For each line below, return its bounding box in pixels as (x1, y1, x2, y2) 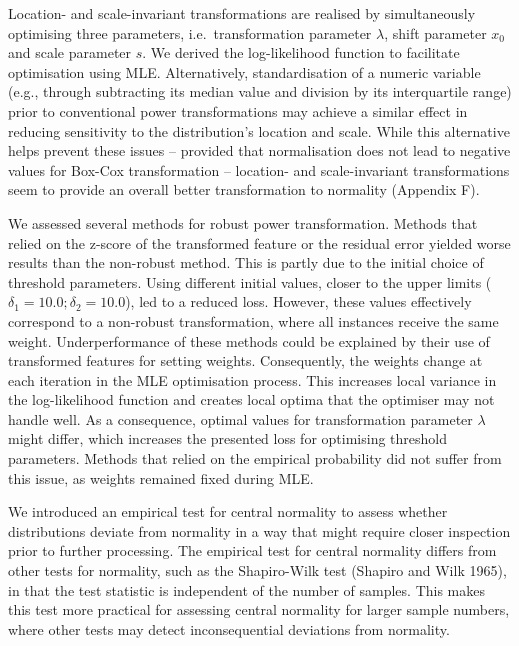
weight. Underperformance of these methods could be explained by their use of (8, 330, 490, 351)
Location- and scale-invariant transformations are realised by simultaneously (8, 3, 476, 23)
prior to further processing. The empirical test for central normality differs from (8, 540, 497, 561)
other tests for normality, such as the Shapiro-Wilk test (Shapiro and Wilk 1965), (8, 560, 507, 581)
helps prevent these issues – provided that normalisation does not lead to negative (8, 140, 511, 161)
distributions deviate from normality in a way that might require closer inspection (8, 520, 511, 541)
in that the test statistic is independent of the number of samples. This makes (8, 579, 486, 600)
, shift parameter (384, 22, 487, 43)
